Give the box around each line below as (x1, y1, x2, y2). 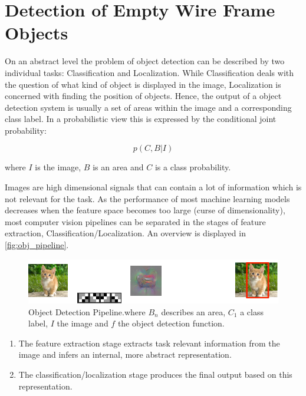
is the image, (35, 161, 81, 173)
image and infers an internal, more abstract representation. (18, 348, 232, 361)
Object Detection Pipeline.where (28, 305, 146, 318)
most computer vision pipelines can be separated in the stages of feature (5, 215, 266, 227)
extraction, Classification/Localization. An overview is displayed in (5, 227, 246, 239)
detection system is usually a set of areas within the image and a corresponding (5, 101, 292, 113)
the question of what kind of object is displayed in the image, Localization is (5, 78, 281, 90)
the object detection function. (117, 317, 225, 329)
